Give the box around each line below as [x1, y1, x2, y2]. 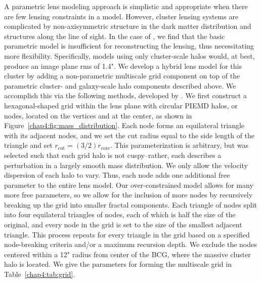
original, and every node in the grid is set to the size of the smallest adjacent [4, 219, 242, 230]
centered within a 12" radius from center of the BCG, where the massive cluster [4, 249, 251, 259]
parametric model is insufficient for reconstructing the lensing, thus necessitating [4, 41, 254, 51]
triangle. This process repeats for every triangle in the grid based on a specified [4, 229, 250, 239]
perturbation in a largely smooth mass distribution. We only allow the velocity [4, 159, 248, 170]
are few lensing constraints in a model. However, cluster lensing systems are [4, 11, 239, 21]
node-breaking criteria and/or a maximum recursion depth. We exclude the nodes [4, 239, 257, 250]
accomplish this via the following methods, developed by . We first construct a [4, 90, 247, 101]
